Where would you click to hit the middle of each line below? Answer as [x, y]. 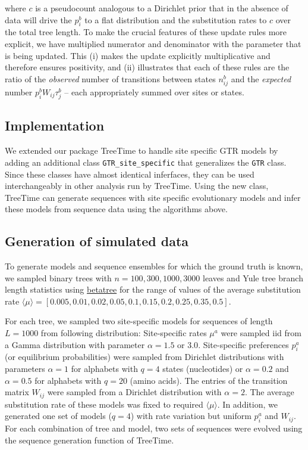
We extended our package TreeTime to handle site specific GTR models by [142, 150]
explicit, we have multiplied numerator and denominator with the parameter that [153, 43]
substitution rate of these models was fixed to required [104, 404]
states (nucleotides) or [203, 369]
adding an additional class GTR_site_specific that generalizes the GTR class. [146, 162]
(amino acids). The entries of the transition [209, 380]
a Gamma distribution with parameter [75, 344]
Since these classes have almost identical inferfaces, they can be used [130, 174]
